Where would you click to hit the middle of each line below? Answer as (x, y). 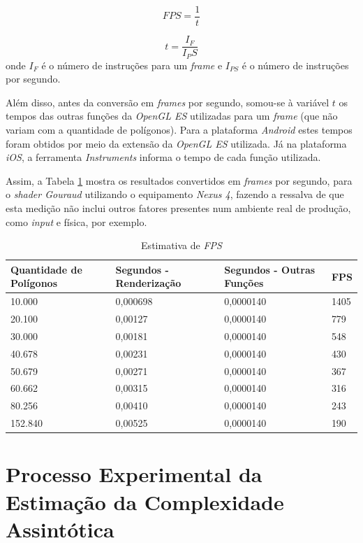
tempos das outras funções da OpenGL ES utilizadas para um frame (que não (172, 116)
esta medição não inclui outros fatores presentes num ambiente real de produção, (178, 207)
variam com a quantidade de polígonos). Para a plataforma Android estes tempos (179, 129)
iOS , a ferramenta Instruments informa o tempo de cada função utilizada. (163, 157)
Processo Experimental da (134, 474)
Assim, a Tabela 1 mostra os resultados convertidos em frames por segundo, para (179, 180)
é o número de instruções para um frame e (132, 65)
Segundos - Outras (270, 269)
